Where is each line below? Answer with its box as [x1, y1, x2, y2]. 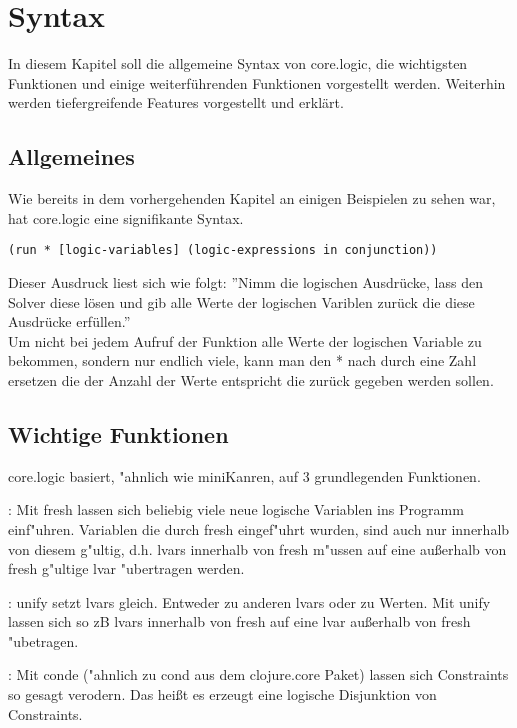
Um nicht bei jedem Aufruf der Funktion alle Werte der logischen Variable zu [8, 330, 482, 351]
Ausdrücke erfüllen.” [8, 311, 131, 332]
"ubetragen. [8, 630, 79, 651]
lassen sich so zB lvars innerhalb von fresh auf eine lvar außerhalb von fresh [8, 611, 471, 632]
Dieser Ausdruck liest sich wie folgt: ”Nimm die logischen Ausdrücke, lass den [8, 271, 483, 292]
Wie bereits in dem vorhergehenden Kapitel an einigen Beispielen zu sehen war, [8, 188, 496, 209]
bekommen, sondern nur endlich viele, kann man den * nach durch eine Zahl [8, 350, 477, 371]
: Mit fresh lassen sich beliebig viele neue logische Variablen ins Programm [8, 499, 464, 520]
